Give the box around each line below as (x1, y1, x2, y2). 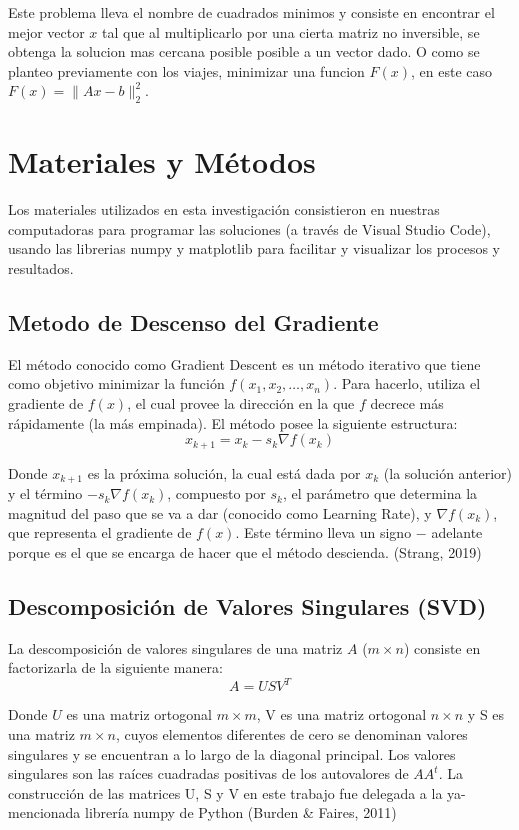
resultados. (8, 258, 74, 279)
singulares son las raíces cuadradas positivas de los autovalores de (8, 763, 409, 784)
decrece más (370, 393, 444, 414)
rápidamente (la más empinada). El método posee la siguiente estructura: (8, 412, 458, 433)
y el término (8, 483, 83, 504)
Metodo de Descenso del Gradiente (8, 307, 379, 338)
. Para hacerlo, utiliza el (333, 373, 481, 394)
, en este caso (411, 60, 493, 81)
